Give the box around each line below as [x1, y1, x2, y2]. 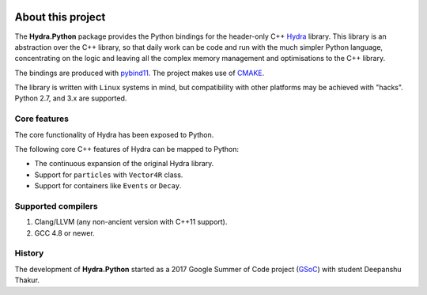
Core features [14, 113, 69, 124]
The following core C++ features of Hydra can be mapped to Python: [14, 145, 240, 153]
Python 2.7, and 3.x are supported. [14, 93, 127, 103]
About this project [14, 10, 106, 24]
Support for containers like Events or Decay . [34, 181, 182, 191]
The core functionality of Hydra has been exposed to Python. [14, 130, 214, 139]
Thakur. [14, 275, 40, 285]
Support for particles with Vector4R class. [34, 170, 183, 180]
